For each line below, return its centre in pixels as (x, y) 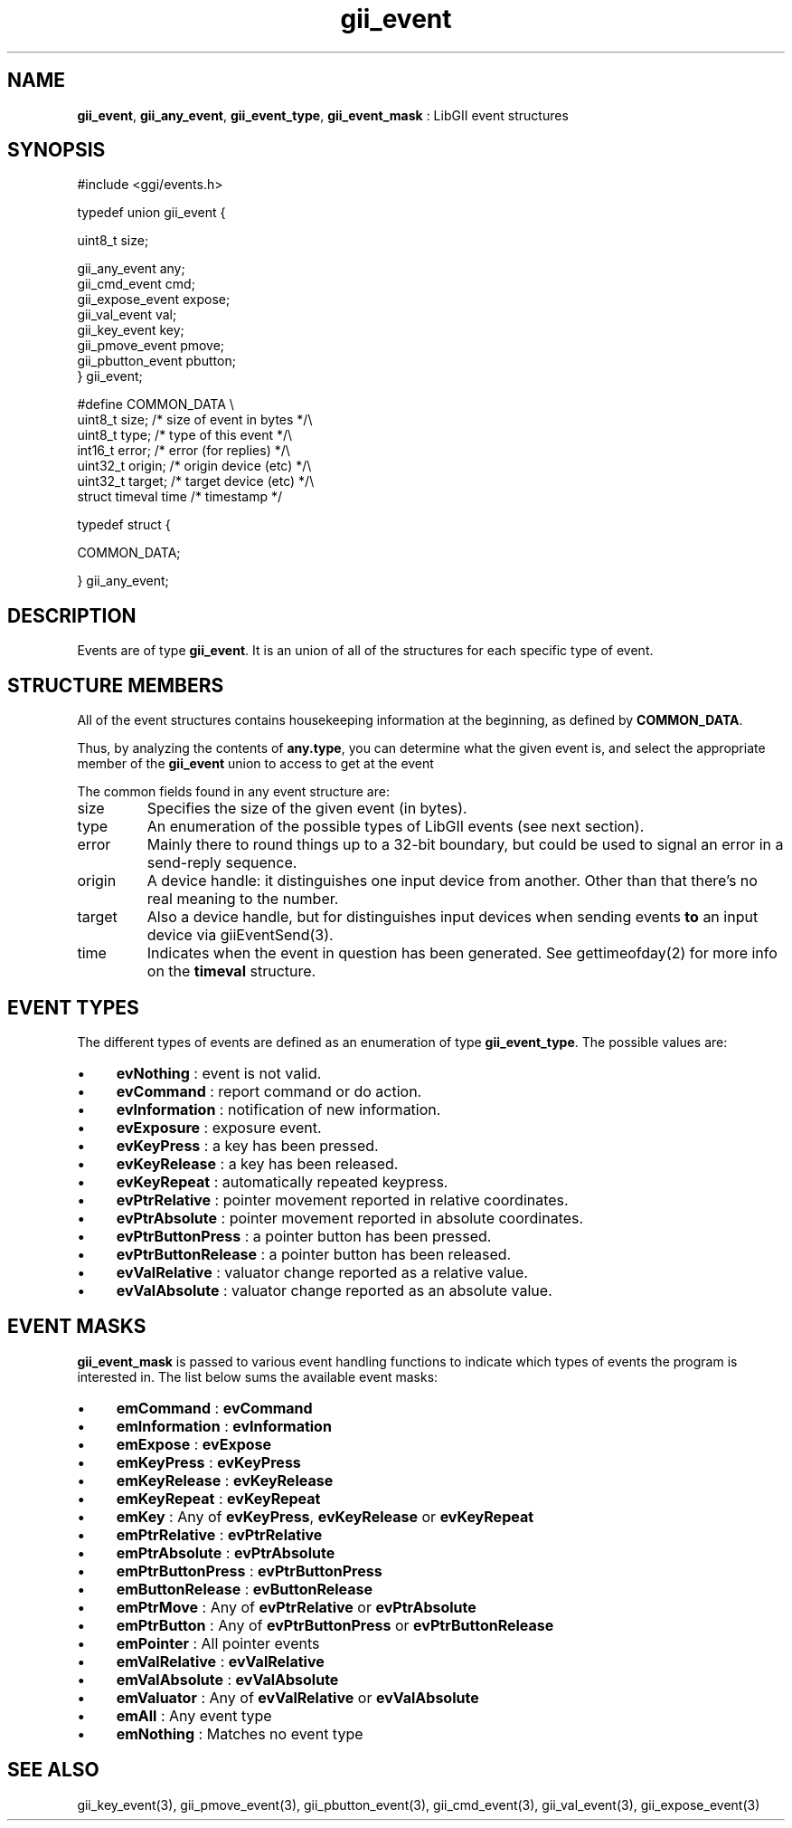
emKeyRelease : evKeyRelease (225, 1480)
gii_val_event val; (127, 315)
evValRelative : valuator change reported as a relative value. (322, 1272)
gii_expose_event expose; (154, 300)
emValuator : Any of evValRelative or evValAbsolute (297, 1697)
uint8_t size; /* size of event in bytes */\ (195, 420)
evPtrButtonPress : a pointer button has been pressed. (304, 1236)
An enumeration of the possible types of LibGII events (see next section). (396, 827)
